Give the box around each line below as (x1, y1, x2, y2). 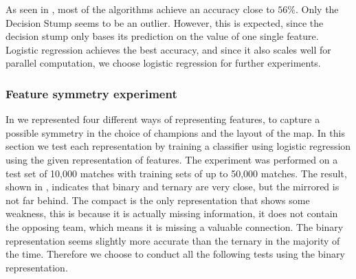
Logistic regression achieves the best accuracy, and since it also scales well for (5, 42, 331, 56)
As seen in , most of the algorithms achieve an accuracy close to (5, 2, 275, 16)
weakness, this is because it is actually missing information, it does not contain (5, 206, 338, 221)
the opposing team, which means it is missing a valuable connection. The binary (5, 219, 344, 234)
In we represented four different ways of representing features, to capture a (5, 112, 320, 126)
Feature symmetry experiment (5, 85, 177, 102)
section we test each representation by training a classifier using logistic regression (5, 139, 351, 153)
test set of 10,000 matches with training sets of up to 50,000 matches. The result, (5, 166, 347, 180)
